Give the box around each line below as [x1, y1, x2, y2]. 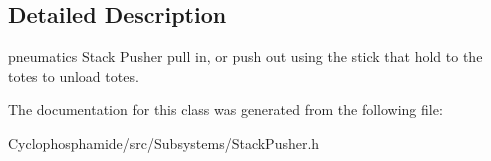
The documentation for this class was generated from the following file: [8, 99, 443, 120]
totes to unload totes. [8, 65, 139, 86]
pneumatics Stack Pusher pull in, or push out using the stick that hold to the [8, 46, 483, 67]
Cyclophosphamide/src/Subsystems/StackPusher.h [8, 132, 320, 153]
